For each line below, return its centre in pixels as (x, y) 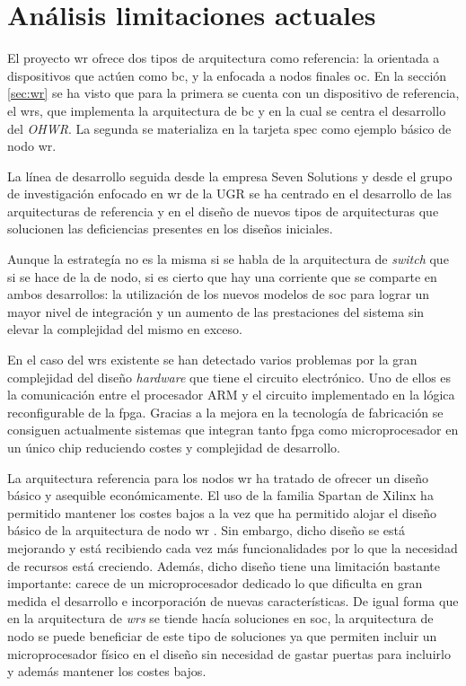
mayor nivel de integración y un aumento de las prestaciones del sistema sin (216, 311)
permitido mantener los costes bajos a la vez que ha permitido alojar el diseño (222, 512)
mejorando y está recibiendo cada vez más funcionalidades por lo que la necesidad (233, 547)
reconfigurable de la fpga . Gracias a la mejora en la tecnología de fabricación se (225, 412)
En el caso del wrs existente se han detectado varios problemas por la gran (212, 360)
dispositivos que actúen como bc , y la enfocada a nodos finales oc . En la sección (227, 75)
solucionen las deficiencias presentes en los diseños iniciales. (170, 229)
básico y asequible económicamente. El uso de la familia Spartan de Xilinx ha (220, 495)
